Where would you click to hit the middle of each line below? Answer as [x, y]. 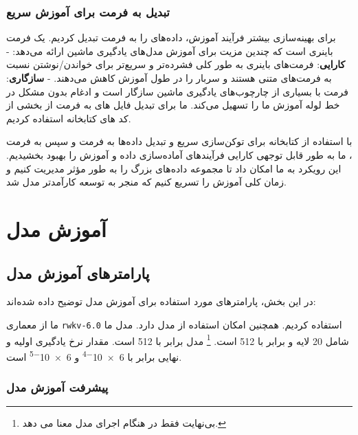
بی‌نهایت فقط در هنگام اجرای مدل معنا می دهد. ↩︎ [124, 423]
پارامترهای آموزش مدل [78, 272]
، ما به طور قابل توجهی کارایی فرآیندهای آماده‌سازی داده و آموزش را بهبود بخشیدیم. [179, 154]
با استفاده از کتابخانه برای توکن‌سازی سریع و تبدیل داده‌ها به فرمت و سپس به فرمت [179, 141]
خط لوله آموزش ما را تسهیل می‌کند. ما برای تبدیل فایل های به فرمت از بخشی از [173, 105]
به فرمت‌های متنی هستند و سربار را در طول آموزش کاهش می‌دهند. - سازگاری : [169, 78]
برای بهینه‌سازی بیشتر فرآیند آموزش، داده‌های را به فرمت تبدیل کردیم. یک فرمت [171, 37]
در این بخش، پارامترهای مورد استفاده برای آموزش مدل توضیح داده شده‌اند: [161, 301]
